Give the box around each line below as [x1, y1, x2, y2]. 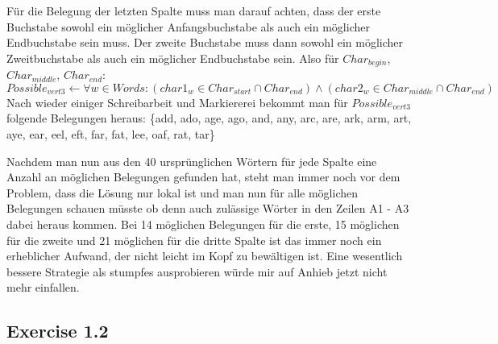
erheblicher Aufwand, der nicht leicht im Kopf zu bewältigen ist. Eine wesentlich [6, 247, 403, 264]
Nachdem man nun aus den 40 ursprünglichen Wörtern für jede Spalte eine [6, 152, 377, 169]
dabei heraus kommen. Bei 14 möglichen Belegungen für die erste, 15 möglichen [6, 215, 400, 232]
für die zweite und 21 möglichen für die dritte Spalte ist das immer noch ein [6, 231, 382, 248]
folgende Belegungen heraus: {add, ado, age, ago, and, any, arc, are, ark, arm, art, [6, 110, 412, 126]
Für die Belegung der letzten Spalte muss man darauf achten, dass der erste [6, 2, 381, 19]
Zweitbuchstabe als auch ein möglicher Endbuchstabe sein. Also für [6, 49, 339, 66]
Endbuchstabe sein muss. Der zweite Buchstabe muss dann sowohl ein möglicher [6, 34, 403, 51]
